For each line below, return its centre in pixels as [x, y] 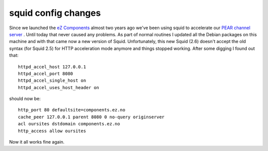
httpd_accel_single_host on [52, 81]
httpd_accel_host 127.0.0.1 [52, 67]
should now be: [25, 99]
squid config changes [55, 13]
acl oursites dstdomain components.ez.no [69, 124]
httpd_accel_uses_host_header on [59, 87]
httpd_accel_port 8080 [46, 74]
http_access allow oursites [52, 131]
